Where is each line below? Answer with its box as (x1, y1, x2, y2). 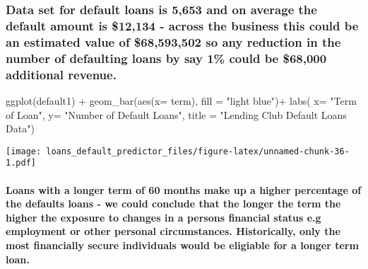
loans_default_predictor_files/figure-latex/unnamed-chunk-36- (46, 146, 350, 156)
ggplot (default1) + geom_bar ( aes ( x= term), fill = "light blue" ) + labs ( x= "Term (6, 93, 357, 108)
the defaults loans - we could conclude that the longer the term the (6, 196, 341, 211)
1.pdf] (6, 158, 36, 168)
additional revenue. (6, 65, 117, 83)
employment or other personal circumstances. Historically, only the (6, 224, 340, 239)
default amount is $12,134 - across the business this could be (6, 16, 359, 34)
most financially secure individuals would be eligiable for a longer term (6, 237, 359, 252)
